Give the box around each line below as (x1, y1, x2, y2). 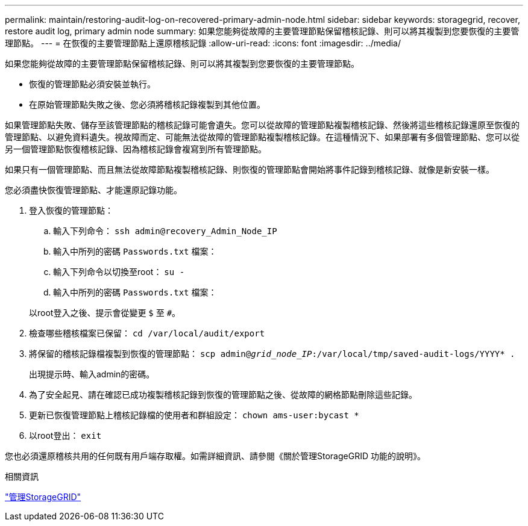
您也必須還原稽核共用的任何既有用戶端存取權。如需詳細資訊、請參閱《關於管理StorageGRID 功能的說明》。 (5, 451, 426, 461)
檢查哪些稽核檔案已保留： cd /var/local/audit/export (29, 328, 265, 338)
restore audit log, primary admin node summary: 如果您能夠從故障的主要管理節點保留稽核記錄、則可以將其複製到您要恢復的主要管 (5, 26, 520, 36)
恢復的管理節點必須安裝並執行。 (29, 79, 156, 89)
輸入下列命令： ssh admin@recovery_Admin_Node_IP (53, 226, 277, 236)
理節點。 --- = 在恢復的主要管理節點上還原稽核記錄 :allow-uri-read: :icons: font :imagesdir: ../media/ (5, 38, 401, 48)
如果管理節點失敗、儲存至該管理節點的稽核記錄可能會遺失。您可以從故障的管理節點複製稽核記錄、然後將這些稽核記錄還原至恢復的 (5, 120, 520, 130)
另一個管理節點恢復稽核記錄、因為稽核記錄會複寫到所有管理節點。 (5, 144, 266, 154)
